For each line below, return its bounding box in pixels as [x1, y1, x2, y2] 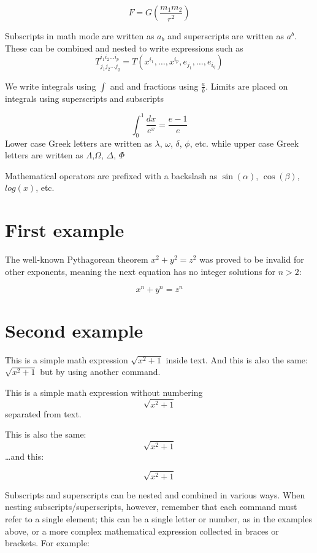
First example [5, 217, 124, 242]
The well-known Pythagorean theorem [5, 253, 148, 266]
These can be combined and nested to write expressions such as [5, 41, 243, 54]
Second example [5, 317, 143, 342]
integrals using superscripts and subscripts [5, 91, 164, 104]
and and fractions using [110, 79, 199, 92]
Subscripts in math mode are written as [5, 29, 155, 42]
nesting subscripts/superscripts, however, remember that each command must [5, 500, 297, 513]
